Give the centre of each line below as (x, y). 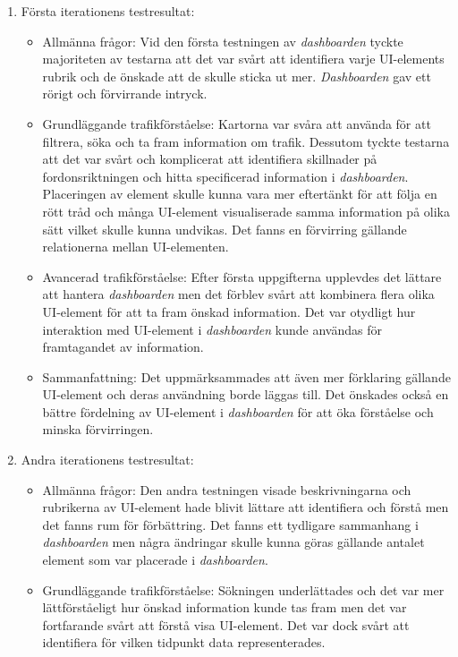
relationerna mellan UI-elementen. (136, 247)
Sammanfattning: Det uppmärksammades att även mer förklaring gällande (246, 376)
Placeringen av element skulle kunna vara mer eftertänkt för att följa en (240, 194)
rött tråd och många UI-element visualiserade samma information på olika (246, 211)
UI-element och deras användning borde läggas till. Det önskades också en (246, 394)
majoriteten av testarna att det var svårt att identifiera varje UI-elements (243, 59)
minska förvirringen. (98, 429)
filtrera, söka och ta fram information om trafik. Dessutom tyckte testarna (246, 141)
